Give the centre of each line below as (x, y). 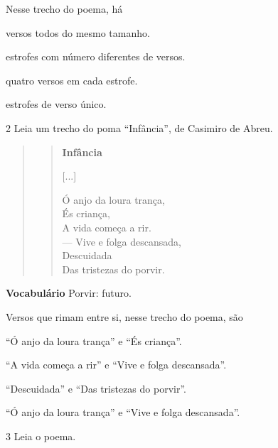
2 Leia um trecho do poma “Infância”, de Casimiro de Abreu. (139, 127)
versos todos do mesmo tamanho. (78, 32)
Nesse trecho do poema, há (64, 9)
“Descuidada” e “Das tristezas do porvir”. (96, 388)
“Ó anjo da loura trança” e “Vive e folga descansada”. (123, 412)
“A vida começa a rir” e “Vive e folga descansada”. (116, 365)
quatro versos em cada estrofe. (72, 80)
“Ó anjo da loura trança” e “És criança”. (94, 340)
